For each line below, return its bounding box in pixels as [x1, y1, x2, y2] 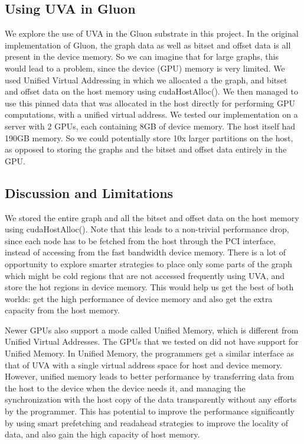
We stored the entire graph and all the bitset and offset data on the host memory [5, 211, 299, 223]
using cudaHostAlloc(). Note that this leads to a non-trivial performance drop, [5, 223, 289, 235]
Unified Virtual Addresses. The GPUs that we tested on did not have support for [5, 335, 299, 348]
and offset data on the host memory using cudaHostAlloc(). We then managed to [5, 85, 298, 98]
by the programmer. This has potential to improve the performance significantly [5, 405, 295, 417]
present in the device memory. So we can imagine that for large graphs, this [5, 50, 279, 63]
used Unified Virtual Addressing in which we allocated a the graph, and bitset [5, 73, 287, 86]
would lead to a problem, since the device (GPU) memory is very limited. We [5, 61, 285, 74]
